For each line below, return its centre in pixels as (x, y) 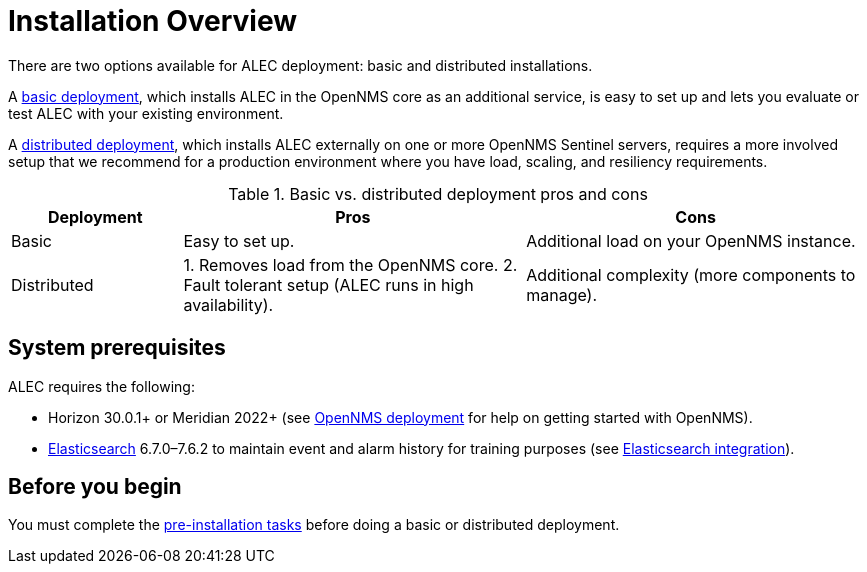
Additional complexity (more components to (691, 274)
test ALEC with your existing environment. (146, 113)
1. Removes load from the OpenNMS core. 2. (350, 264)
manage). (562, 294)
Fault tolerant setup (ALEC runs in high (328, 284)
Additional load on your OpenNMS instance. (691, 240)
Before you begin (95, 487)
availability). (228, 304)
